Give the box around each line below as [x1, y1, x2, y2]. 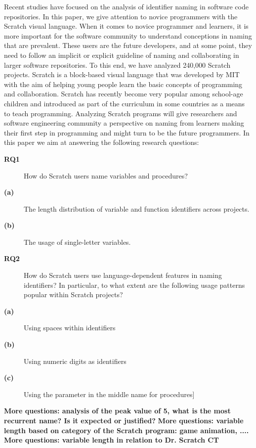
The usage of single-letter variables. [24, 236, 131, 247]
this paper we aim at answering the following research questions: [4, 137, 199, 147]
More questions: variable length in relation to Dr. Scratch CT [4, 435, 219, 445]
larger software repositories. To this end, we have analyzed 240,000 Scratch [4, 59, 231, 70]
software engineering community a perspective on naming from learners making [4, 118, 244, 128]
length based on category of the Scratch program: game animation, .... [4, 425, 249, 435]
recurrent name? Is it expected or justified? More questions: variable [4, 415, 244, 425]
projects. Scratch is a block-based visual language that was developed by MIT [4, 69, 240, 80]
